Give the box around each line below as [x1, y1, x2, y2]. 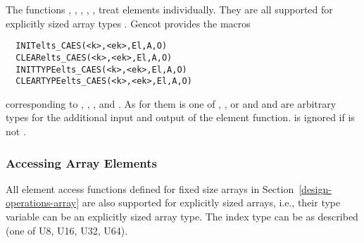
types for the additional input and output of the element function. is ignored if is [6, 110, 355, 125]
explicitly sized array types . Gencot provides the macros [6, 15, 251, 30]
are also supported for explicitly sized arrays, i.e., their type [82, 195, 341, 210]
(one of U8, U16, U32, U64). [6, 223, 128, 237]
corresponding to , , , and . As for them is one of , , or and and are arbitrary [6, 96, 337, 111]
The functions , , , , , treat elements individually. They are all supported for [6, 2, 333, 16]
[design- [299, 181, 332, 196]
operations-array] [6, 195, 80, 210]
